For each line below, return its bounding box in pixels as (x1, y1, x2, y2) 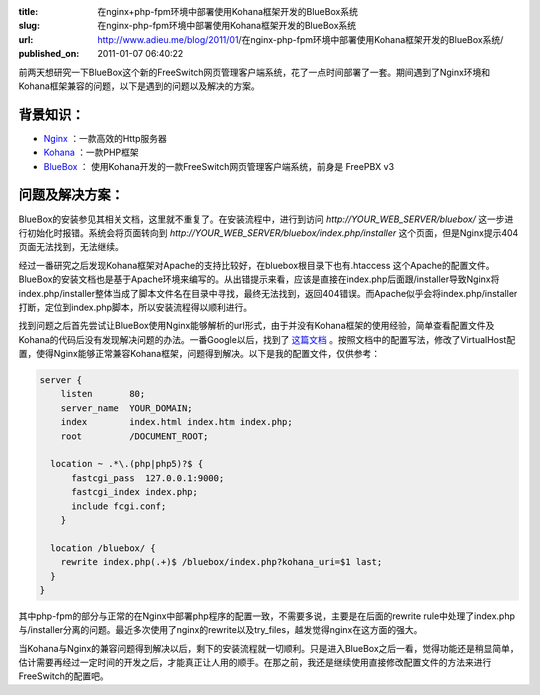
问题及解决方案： (18, 186, 124, 204)
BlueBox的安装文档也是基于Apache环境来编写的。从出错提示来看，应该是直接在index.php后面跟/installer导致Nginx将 (18, 273, 500, 285)
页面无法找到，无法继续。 (18, 241, 124, 253)
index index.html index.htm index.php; (60, 416, 294, 428)
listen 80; (60, 388, 146, 400)
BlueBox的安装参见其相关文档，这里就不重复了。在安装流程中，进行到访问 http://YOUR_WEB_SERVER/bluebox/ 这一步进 (18, 213, 514, 225)
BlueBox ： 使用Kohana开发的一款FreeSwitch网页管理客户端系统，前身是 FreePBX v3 (43, 160, 395, 172)
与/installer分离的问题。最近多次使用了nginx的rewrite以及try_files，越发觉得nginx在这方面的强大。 (18, 624, 423, 636)
